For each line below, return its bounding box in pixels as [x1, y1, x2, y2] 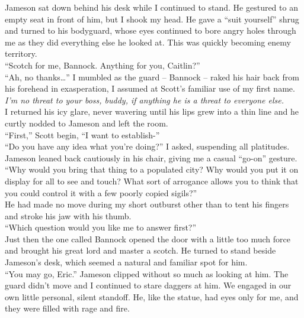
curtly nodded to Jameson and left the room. [5, 116, 168, 129]
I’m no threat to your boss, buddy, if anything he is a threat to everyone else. [5, 93, 284, 106]
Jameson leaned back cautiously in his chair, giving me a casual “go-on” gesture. [5, 151, 297, 164]
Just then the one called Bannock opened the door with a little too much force [5, 232, 290, 245]
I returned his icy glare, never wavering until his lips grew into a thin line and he [5, 105, 299, 118]
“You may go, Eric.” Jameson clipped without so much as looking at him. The [5, 267, 289, 280]
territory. [5, 47, 37, 60]
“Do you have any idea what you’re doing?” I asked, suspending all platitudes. [5, 140, 290, 152]
